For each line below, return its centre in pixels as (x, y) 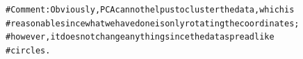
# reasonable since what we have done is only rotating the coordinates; (153, 23)
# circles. (28, 50)
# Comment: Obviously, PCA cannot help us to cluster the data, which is (150, 10)
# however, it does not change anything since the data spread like (140, 37)
